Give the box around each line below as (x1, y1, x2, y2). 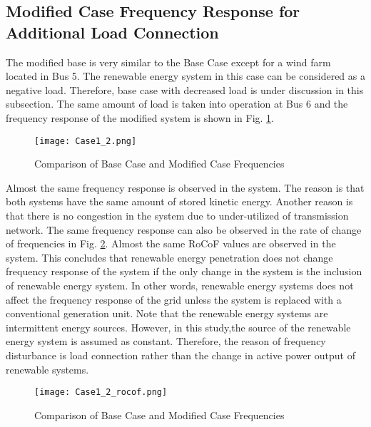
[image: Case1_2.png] (34, 135, 137, 146)
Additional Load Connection (6, 21, 219, 43)
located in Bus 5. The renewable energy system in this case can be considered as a (6, 68, 365, 83)
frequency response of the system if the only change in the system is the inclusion (6, 264, 362, 279)
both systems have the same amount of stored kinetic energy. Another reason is (6, 194, 353, 209)
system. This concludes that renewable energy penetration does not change (6, 249, 333, 264)
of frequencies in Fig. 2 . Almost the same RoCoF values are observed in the (6, 236, 336, 251)
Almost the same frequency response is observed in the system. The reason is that (6, 180, 365, 195)
